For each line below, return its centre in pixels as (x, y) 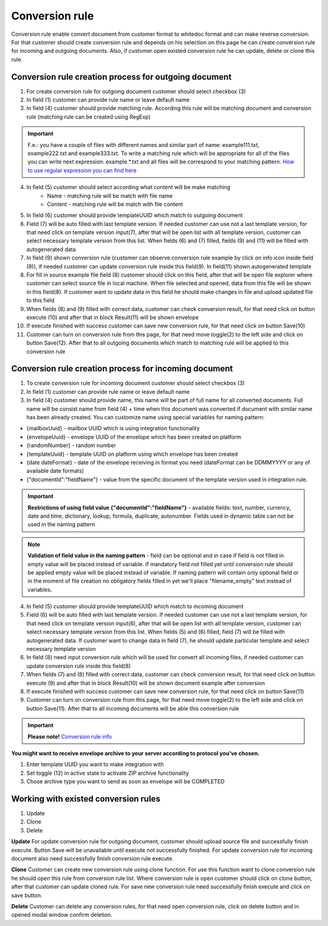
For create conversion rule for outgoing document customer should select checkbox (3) (136, 91)
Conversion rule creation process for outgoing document (121, 77)
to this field (40, 300)
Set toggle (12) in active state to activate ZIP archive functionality (108, 773)
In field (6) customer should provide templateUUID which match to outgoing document (135, 215)
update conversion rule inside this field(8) (78, 666)
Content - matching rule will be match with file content (115, 204)
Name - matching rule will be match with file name (110, 196)
